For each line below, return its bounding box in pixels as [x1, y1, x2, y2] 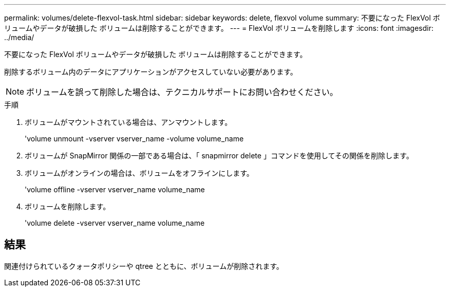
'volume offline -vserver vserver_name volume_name [25, 185, 205, 194]
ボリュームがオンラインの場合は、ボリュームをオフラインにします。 [25, 169, 254, 177]
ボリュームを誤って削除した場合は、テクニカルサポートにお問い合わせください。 [26, 87, 338, 97]
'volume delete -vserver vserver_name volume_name [25, 219, 205, 227]
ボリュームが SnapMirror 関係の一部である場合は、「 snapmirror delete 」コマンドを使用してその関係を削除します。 [25, 151, 414, 160]
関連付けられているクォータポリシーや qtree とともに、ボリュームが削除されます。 [4, 261, 284, 270]
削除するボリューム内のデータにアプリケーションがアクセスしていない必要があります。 [4, 67, 297, 76]
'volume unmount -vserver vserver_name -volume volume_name [25, 134, 244, 143]
